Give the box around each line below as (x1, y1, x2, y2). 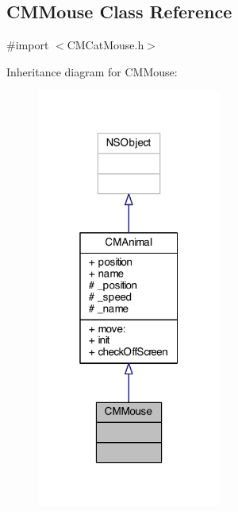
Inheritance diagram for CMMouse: (6, 63, 178, 80)
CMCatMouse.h (67, 37, 144, 53)
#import (6, 37, 49, 53)
